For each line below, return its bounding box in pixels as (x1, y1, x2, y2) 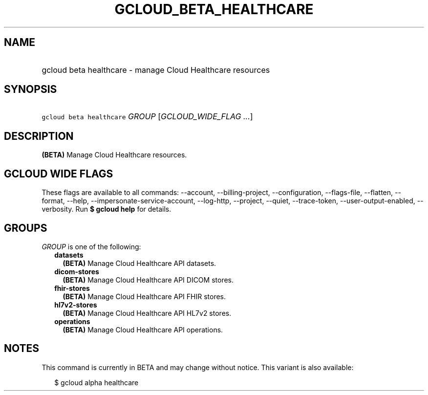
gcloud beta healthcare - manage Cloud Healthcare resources (42, 65, 270, 75)
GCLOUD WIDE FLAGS (4, 167, 113, 180)
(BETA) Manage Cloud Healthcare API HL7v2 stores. (63, 308, 232, 317)
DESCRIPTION (4, 130, 74, 142)
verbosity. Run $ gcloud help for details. (42, 205, 171, 214)
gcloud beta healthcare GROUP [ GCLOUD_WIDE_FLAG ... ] (42, 111, 253, 122)
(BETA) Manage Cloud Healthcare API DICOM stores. (63, 275, 234, 284)
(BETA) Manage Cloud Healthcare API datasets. (63, 259, 216, 267)
